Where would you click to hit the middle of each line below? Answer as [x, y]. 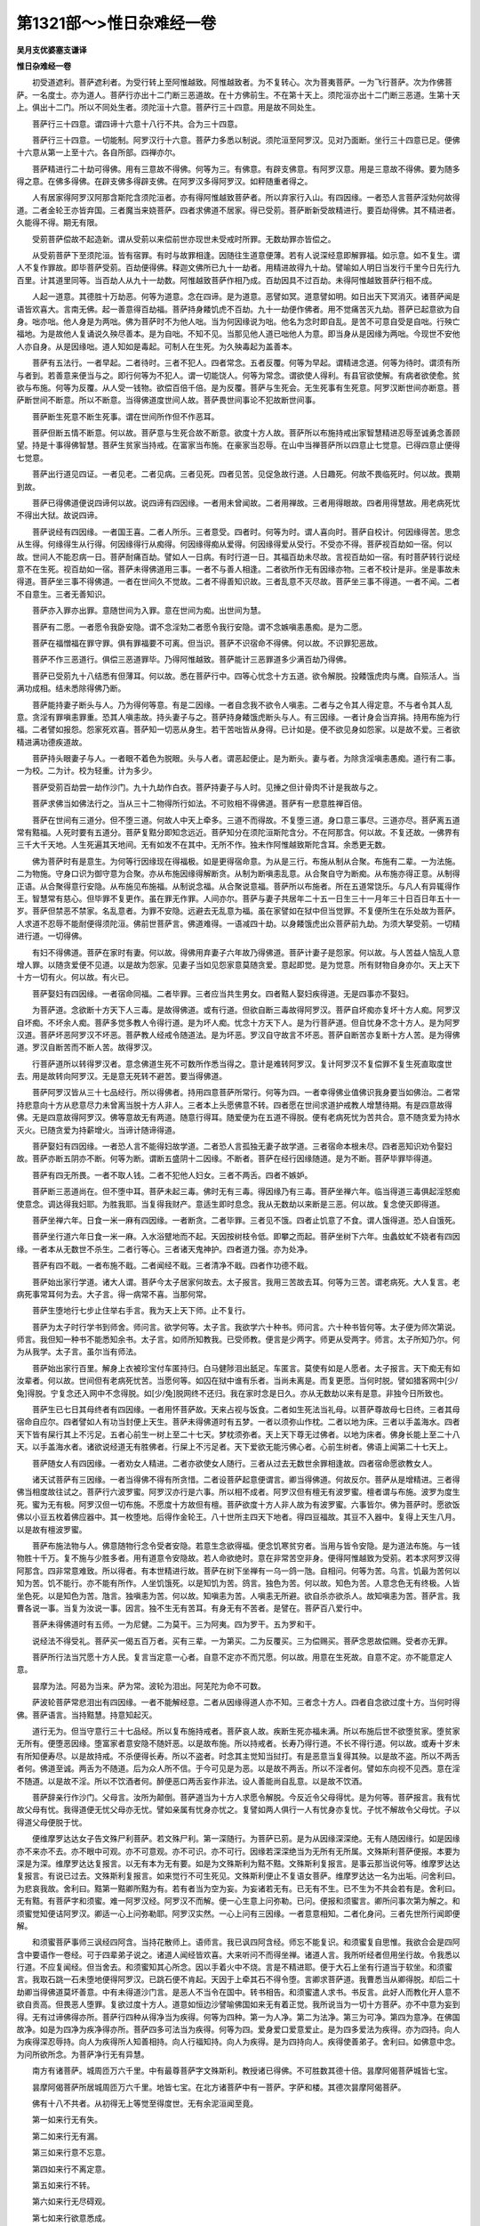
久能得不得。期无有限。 [59, 223]
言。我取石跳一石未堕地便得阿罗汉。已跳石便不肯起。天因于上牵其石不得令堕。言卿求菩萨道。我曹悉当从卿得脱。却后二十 [238, 1979]
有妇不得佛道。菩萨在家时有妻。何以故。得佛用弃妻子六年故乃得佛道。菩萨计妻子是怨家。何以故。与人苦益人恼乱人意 [246, 952]
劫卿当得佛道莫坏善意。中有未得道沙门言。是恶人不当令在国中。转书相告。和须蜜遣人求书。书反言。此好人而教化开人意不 [238, 1992]
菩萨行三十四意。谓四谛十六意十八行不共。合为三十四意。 [137, 124]
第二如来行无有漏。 [67, 2136]
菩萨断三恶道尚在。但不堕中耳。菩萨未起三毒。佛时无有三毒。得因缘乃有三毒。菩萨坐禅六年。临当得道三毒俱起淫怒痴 [246, 1191]
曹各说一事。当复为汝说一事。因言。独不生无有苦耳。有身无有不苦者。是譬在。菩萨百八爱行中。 [192, 1608]
